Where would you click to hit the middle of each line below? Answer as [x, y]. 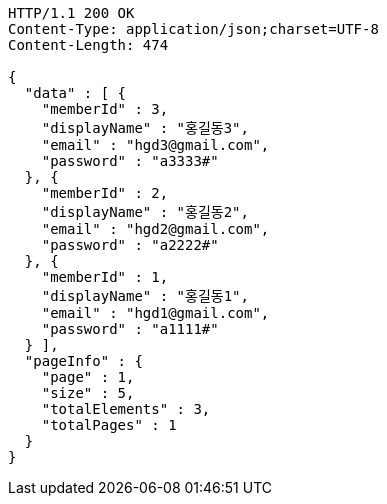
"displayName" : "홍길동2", [145, 212]
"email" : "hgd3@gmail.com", [155, 145]
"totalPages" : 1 [109, 425]
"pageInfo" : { [83, 361]
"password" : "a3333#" [130, 161]
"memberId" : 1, [105, 277]
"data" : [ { [75, 93]
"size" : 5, [88, 393]
